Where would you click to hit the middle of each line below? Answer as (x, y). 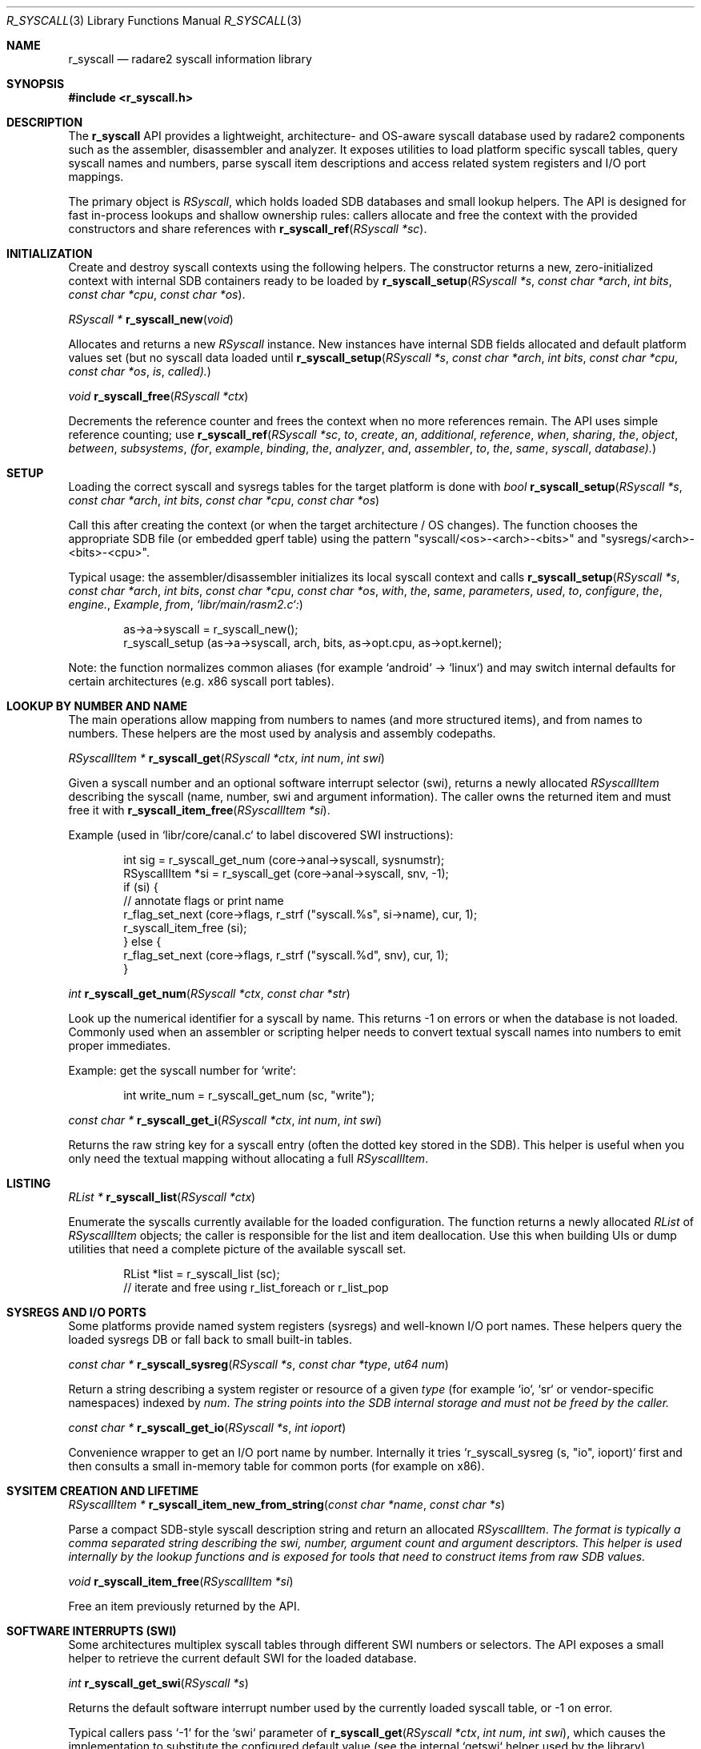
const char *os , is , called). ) (140, 371)
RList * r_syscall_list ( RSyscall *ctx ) (162, 1197)
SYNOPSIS (36, 84)
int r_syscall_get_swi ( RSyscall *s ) (158, 1683)
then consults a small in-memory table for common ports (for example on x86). (276, 1466)
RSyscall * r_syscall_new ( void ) (151, 319)
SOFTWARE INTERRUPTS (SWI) (92, 1631)
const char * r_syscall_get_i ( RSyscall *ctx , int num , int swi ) (225, 1120)
